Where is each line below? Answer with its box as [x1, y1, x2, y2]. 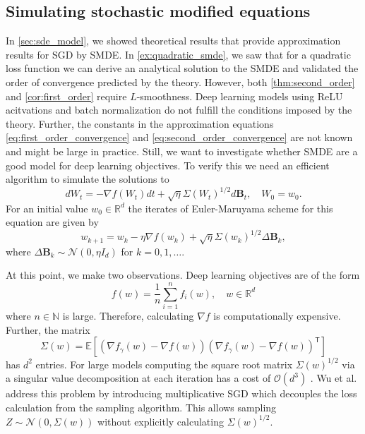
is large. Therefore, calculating [62, 308, 194, 323]
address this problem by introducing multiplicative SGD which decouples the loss [6, 386, 357, 401]
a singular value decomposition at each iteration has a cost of [6, 370, 271, 385]
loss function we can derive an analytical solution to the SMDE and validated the [6, 61, 359, 76]
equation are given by [6, 215, 99, 229]
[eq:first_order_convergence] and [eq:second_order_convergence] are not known [6, 130, 353, 145]
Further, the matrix [6, 322, 90, 337]
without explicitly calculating [97, 414, 224, 428]
